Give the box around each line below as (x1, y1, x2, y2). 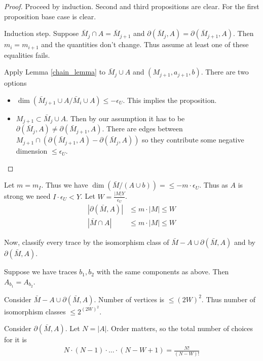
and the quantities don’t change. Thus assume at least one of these (41, 39, 249, 50)
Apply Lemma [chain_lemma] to (4, 66, 106, 77)
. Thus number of (201, 294, 256, 304)
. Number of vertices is (94, 294, 165, 304)
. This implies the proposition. (123, 94, 217, 105)
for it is (4, 334, 27, 345)
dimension (16, 146, 48, 156)
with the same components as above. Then (96, 266, 229, 277)
